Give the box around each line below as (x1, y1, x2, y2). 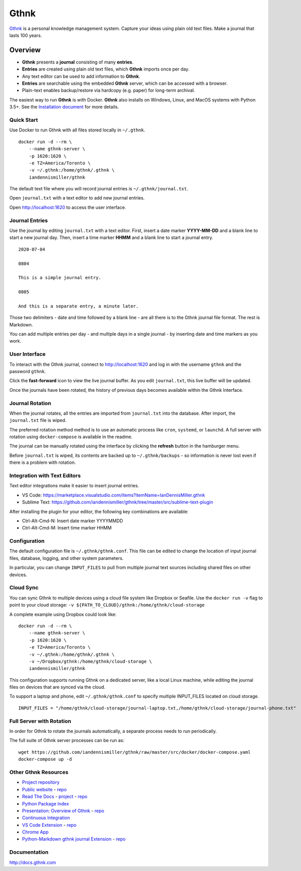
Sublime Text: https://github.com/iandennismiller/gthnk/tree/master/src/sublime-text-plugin (22, 499, 213, 505)
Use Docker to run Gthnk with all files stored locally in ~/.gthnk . (9, 127, 145, 133)
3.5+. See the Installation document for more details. (9, 104, 119, 110)
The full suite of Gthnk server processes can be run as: (9, 738, 125, 744)
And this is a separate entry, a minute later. (18, 303, 139, 309)
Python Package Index (22, 800, 69, 807)
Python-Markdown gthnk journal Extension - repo (22, 836, 126, 842)
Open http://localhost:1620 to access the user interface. (9, 204, 126, 210)
